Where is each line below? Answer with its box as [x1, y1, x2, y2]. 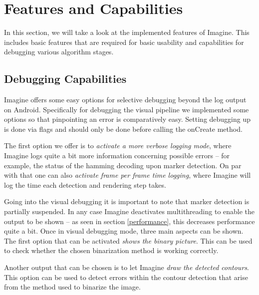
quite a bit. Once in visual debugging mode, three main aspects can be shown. [4, 226, 244, 236]
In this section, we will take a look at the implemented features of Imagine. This [4, 27, 250, 37]
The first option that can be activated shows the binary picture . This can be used [4, 235, 253, 246]
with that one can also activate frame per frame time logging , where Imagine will [4, 170, 251, 180]
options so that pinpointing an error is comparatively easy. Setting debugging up [4, 114, 251, 124]
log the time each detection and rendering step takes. [4, 179, 166, 190]
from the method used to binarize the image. [4, 282, 141, 292]
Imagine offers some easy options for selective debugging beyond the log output [4, 94, 247, 105]
